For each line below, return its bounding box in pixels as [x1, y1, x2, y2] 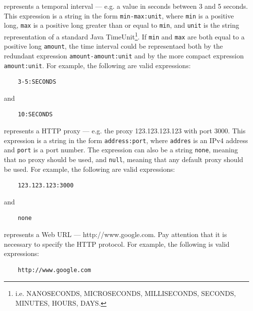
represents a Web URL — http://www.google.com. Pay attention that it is [4, 229, 227, 239]
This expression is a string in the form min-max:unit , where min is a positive [4, 10, 234, 20]
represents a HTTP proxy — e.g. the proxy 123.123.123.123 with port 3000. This [4, 125, 246, 135]
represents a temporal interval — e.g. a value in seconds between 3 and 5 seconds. [4, 1, 248, 11]
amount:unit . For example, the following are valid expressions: [4, 60, 191, 70]
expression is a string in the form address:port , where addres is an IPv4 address [4, 135, 248, 145]
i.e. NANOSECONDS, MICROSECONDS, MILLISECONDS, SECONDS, [15, 288, 236, 298]
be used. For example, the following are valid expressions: [4, 164, 175, 174]
